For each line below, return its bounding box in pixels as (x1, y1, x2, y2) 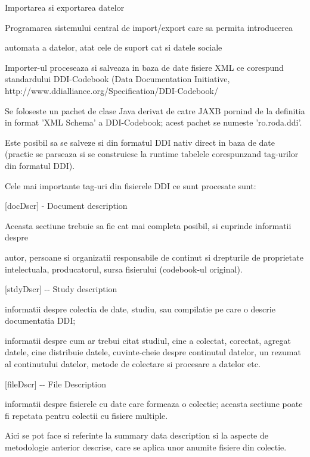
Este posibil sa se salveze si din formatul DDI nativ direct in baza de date (5, 136, 275, 148)
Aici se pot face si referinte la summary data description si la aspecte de (5, 429, 268, 442)
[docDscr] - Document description (5, 199, 128, 212)
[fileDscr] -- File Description (5, 377, 106, 390)
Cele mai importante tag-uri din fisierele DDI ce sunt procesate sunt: (5, 179, 256, 192)
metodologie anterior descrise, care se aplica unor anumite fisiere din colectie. (5, 441, 287, 453)
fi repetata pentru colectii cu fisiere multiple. (5, 409, 168, 421)
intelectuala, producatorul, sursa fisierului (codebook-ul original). (5, 262, 243, 275)
